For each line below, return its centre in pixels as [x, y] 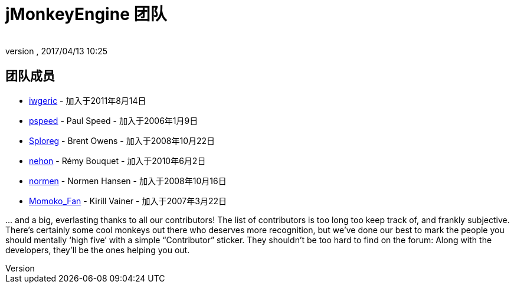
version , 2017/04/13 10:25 [57, 51]
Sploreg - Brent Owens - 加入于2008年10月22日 [122, 140]
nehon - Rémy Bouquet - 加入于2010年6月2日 [117, 161]
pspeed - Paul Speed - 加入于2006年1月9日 [114, 120]
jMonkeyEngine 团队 [86, 14]
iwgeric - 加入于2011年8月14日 [88, 100]
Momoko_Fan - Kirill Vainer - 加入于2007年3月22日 [128, 201]
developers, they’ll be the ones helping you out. [98, 250]
